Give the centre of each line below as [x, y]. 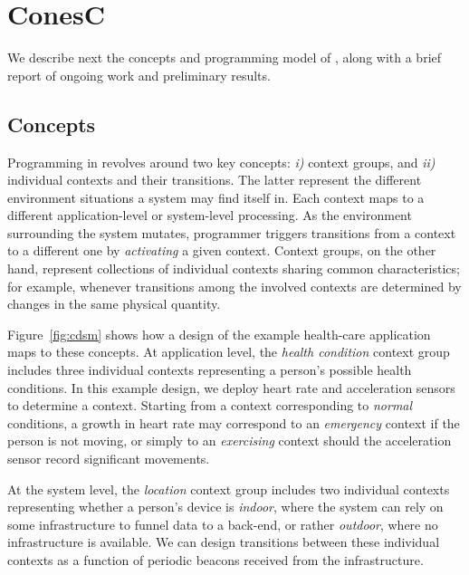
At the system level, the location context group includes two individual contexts [229, 489]
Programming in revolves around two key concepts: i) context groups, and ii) [221, 162]
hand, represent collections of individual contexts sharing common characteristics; [234, 268]
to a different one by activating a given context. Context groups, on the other [222, 250]
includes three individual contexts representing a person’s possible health [210, 370]
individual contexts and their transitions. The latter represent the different [215, 180]
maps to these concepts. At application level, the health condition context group [229, 352]
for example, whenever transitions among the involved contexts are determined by [234, 286]
